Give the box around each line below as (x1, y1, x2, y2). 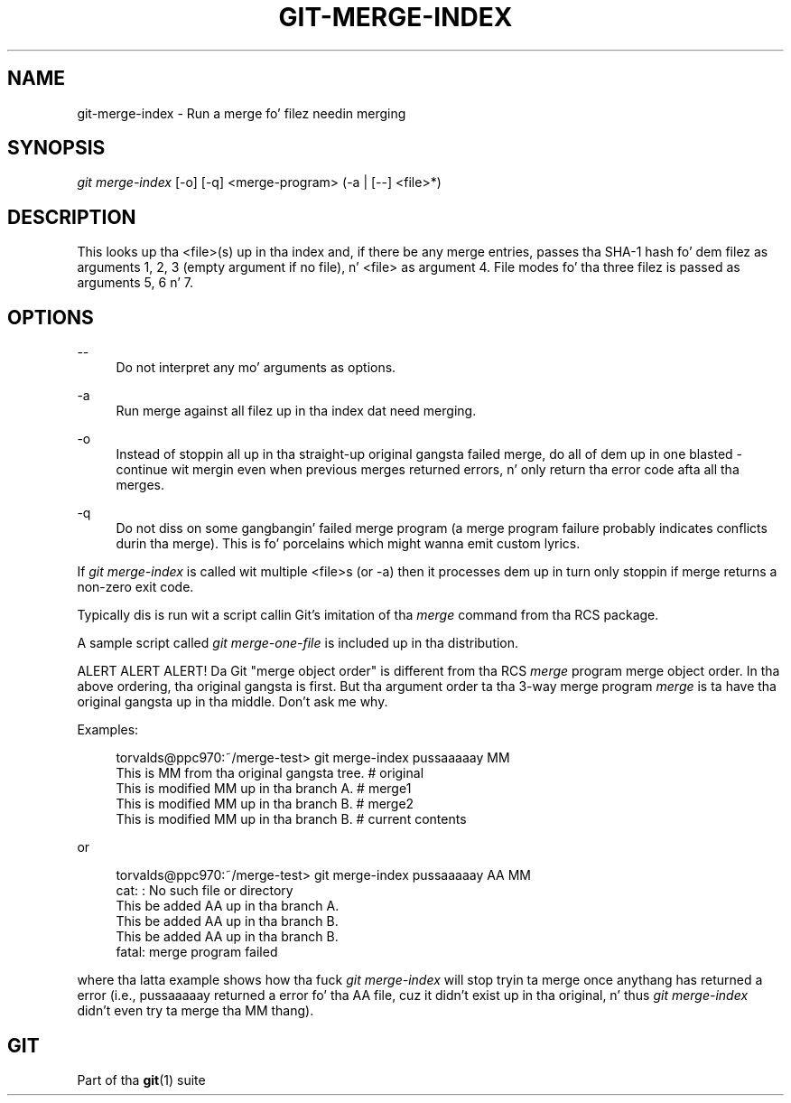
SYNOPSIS (7, 136, 106, 160)
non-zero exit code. (77, 579, 194, 595)
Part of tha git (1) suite (77, 1071, 206, 1088)
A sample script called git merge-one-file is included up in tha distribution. (77, 635, 519, 651)
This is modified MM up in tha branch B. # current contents (116, 811, 467, 827)
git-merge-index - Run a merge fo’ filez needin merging (77, 105, 406, 121)
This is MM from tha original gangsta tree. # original (116, 765, 424, 781)
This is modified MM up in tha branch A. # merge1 (116, 781, 412, 797)
